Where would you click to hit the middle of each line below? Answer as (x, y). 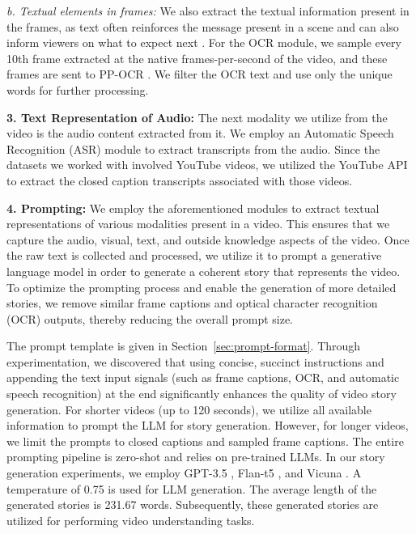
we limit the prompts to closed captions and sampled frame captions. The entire (205, 441)
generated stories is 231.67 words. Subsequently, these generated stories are (193, 504)
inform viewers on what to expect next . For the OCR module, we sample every (204, 42)
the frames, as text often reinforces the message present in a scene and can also (203, 26)
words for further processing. (78, 89)
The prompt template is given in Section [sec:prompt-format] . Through (184, 346)
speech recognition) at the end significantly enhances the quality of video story (202, 394)
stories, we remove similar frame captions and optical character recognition (192, 303)
